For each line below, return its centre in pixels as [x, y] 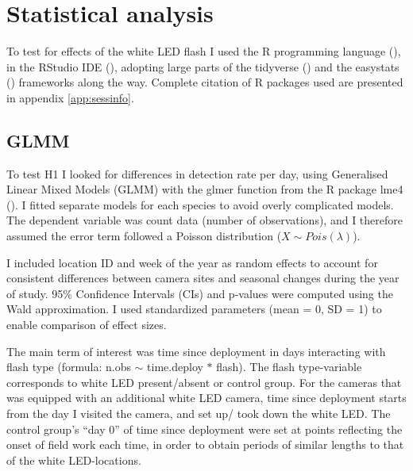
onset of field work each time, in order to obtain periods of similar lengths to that [205, 444]
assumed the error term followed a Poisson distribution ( [144, 236]
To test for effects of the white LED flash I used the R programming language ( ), [204, 51]
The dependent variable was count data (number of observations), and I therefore [205, 220]
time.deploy [175, 367]
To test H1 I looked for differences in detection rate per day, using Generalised [197, 173]
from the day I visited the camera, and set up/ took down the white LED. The [199, 414]
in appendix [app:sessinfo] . [70, 97]
